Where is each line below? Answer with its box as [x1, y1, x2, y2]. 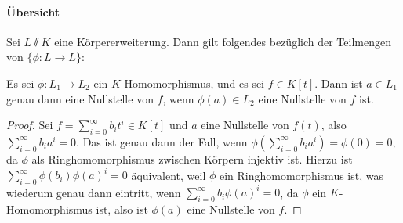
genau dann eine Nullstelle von [6, 90, 154, 106]
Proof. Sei [6, 117, 53, 133]
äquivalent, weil [131, 167, 206, 183]
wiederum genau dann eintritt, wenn [6, 184, 181, 200]
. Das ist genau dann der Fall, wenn [76, 133, 248, 149]
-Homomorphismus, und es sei [120, 74, 265, 91]
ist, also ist [96, 201, 148, 218]
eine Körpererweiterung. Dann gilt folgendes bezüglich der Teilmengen [54, 33, 391, 49]
